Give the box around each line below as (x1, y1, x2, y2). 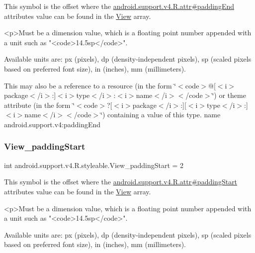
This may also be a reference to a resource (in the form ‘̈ (4, 80, 176, 90)
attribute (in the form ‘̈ (4, 99, 75, 110)
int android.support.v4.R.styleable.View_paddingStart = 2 (4, 160, 184, 170)
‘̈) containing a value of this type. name (100, 109, 221, 120)
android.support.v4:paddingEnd (4, 119, 101, 129)
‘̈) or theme (212, 90, 246, 100)
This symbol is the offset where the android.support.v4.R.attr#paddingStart (4, 176, 238, 187)
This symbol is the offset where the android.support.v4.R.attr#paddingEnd (4, 1, 235, 11)
